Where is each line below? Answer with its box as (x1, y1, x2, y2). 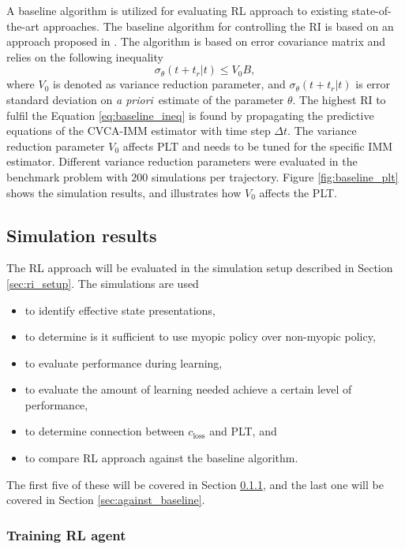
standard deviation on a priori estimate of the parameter (6, 91, 284, 107)
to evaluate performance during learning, (24, 354, 223, 371)
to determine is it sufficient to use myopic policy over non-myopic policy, (24, 328, 376, 345)
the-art (6, 17, 40, 34)
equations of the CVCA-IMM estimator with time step (6, 122, 271, 139)
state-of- (351, 2, 392, 18)
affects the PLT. (259, 184, 337, 200)
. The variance (287, 122, 357, 139)
